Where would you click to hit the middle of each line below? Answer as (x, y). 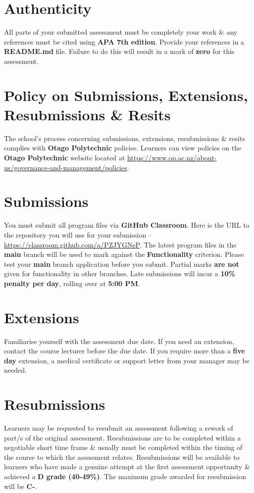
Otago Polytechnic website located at (65, 157)
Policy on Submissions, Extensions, (126, 95)
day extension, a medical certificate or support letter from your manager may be (127, 360)
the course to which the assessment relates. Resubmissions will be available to (122, 457)
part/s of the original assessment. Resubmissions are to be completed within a (123, 437)
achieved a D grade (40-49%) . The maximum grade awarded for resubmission (125, 476)
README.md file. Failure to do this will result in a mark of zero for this (119, 51)
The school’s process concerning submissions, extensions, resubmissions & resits (125, 138)
